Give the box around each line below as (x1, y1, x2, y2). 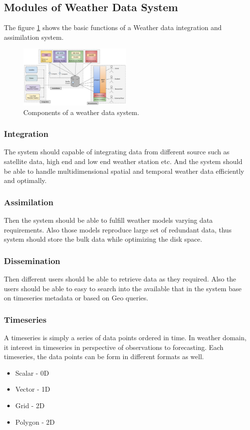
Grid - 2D (15, 400, 45, 410)
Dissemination (4, 254, 61, 266)
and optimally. (4, 175, 47, 185)
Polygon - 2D (15, 416, 55, 427)
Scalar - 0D (15, 367, 49, 378)
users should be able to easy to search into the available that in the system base (4, 283, 242, 293)
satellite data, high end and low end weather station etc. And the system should (4, 156, 243, 166)
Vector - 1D (15, 384, 50, 394)
